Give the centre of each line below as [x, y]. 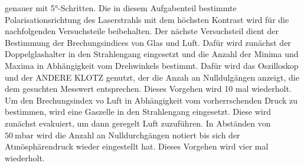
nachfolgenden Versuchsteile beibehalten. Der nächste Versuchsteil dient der [142, 31]
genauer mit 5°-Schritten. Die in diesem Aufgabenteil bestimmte [121, 8]
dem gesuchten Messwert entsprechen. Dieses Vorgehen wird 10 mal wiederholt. [148, 89]
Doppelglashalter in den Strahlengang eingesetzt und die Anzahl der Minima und [152, 54]
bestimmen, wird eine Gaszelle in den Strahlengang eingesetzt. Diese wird [138, 112]
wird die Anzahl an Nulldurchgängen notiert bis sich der [138, 135]
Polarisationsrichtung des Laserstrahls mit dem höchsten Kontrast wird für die [147, 19]
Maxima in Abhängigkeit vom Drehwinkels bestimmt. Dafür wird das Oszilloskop [152, 65]
